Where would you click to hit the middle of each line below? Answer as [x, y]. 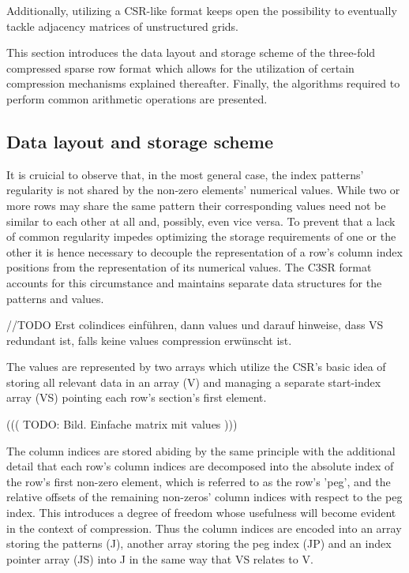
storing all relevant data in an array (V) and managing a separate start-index [194, 382]
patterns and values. [55, 298]
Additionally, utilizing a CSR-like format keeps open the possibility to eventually [202, 10]
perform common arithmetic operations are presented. [137, 98]
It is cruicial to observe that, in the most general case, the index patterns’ [185, 174]
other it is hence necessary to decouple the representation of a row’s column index [204, 251]
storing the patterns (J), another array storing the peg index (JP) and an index [199, 543]
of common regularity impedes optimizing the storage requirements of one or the [201, 236]
